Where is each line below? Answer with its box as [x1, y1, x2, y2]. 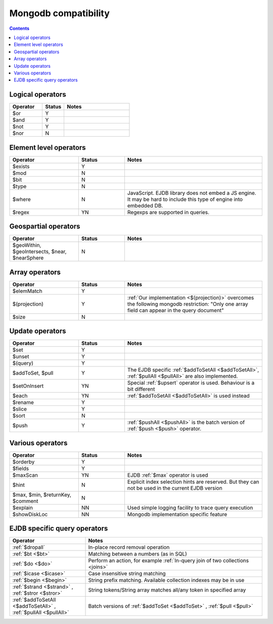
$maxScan [12, 471, 38, 478]
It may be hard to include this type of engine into [127, 195, 243, 202]
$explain [12, 504, 33, 511]
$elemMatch [12, 287, 42, 295]
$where [12, 195, 31, 202]
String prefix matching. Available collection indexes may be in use [88, 577, 245, 584]
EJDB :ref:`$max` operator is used [127, 471, 208, 478]
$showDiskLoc [12, 511, 48, 518]
